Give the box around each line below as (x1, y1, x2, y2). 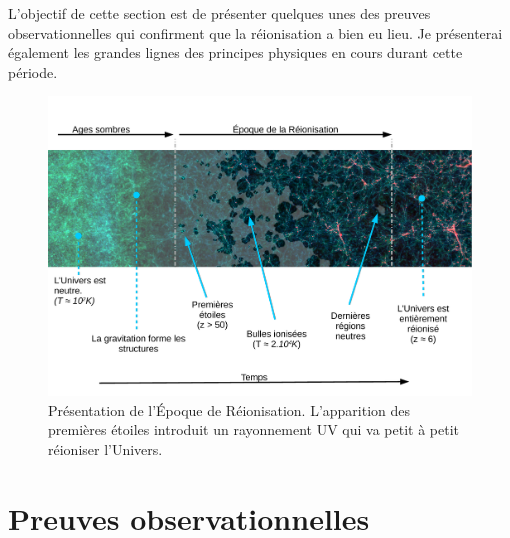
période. (8, 61, 58, 82)
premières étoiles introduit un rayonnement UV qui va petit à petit (48, 419, 459, 440)
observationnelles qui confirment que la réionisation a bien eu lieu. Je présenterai (8, 22, 503, 43)
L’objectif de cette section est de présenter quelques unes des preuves (8, 3, 431, 23)
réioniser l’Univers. (48, 438, 163, 459)
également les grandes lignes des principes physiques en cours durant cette (8, 42, 463, 63)
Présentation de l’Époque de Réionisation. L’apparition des (48, 399, 411, 420)
